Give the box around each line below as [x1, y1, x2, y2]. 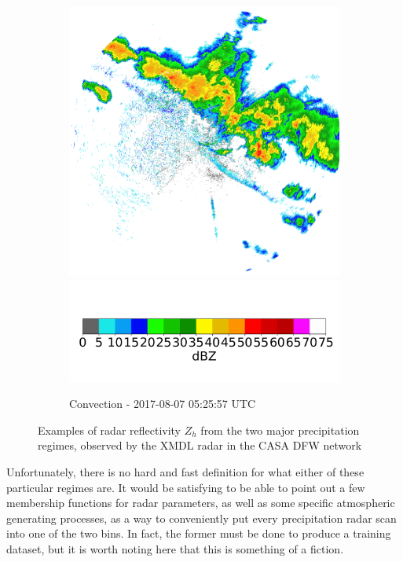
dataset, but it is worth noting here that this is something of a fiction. [6, 540, 344, 556]
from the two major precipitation [200, 421, 360, 438]
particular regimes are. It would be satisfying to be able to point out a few [6, 479, 365, 495]
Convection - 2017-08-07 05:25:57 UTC [69, 395, 256, 412]
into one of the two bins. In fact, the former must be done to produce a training [6, 525, 391, 542]
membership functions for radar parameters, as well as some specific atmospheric [6, 494, 395, 511]
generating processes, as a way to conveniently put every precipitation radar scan [6, 509, 397, 526]
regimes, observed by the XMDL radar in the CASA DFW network [38, 437, 362, 454]
